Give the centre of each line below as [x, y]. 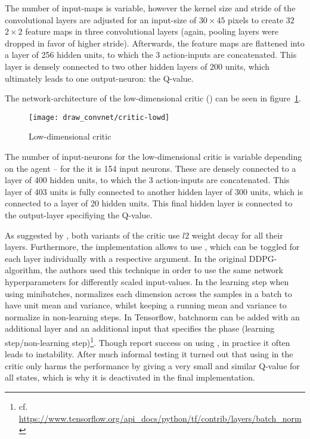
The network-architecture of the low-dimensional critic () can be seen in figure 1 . [153, 98]
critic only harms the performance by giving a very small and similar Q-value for [152, 365]
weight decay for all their [237, 235]
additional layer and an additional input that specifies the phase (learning [140, 328]
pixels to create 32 [261, 19]
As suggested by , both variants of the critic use [92, 235]
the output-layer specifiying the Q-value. [79, 214]
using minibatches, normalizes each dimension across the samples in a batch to [148, 293]
